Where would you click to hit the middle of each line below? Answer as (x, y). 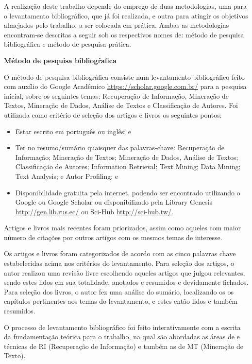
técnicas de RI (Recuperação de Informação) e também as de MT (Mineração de (124, 346)
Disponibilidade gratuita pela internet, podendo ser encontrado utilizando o (128, 192)
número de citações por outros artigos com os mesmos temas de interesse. (113, 237)
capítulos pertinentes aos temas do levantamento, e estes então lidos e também (121, 301)
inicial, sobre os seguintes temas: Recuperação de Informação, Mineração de (117, 95)
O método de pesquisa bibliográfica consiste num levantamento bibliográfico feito (124, 77)
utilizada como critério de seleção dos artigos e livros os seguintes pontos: (113, 114)
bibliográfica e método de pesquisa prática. (67, 44)
